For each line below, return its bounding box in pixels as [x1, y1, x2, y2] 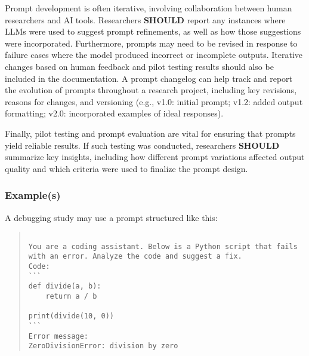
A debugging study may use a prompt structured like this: [5, 211, 218, 223]
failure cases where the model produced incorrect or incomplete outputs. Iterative [5, 48, 303, 61]
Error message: [28, 332, 89, 340]
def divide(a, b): [28, 282, 101, 291]
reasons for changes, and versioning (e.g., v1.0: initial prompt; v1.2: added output [5, 95, 303, 108]
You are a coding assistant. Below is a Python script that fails [28, 242, 298, 251]
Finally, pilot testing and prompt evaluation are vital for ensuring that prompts [5, 127, 296, 139]
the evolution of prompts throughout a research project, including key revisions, [5, 84, 297, 96]
